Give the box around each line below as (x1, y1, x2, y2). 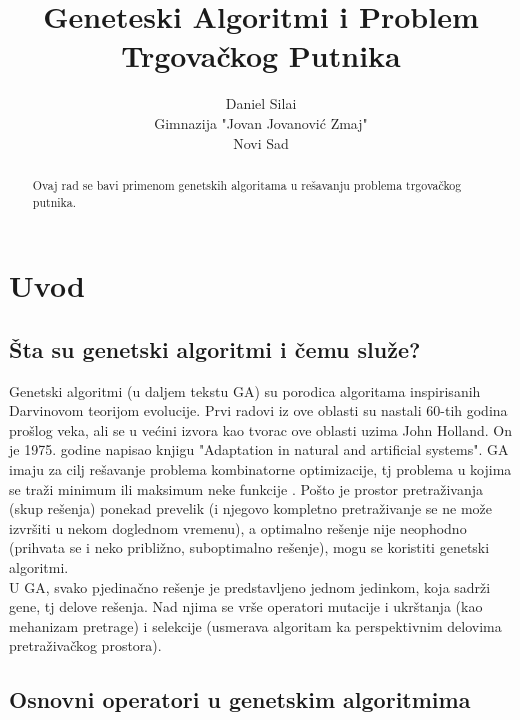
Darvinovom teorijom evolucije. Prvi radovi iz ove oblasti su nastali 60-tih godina (9, 400, 508, 421)
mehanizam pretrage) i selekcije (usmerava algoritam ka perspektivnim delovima (9, 615, 502, 636)
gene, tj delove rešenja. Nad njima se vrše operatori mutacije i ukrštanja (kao (9, 596, 483, 617)
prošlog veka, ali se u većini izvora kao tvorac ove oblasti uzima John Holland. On (9, 419, 512, 440)
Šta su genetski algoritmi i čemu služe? (9, 333, 421, 364)
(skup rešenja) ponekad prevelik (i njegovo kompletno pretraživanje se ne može (9, 498, 492, 519)
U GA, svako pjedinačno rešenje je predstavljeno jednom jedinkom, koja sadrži (9, 576, 491, 597)
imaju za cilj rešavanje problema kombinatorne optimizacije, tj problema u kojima (9, 458, 512, 479)
